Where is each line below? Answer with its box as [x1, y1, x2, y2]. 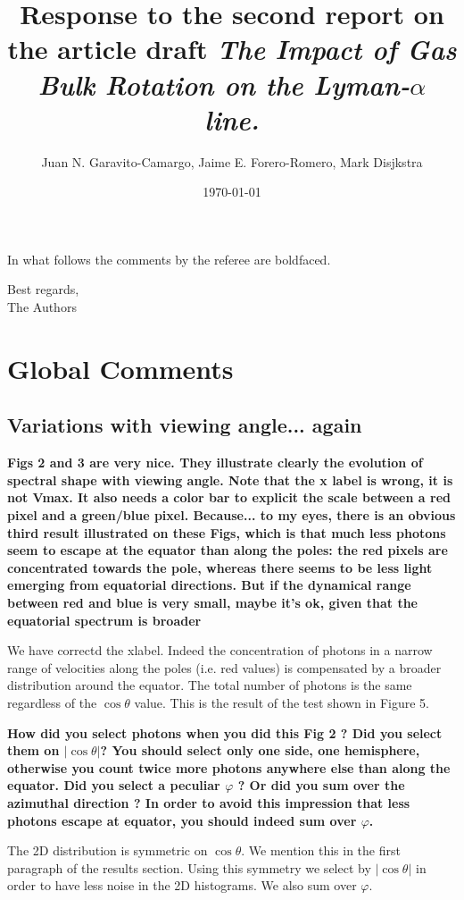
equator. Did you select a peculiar [7, 776, 220, 795]
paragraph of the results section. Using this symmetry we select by [7, 858, 371, 877]
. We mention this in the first [241, 841, 401, 860]
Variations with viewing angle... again [7, 411, 362, 439]
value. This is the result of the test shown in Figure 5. [134, 693, 429, 711]
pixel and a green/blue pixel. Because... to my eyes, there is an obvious [7, 506, 456, 525]
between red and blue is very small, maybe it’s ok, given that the [7, 593, 418, 611]
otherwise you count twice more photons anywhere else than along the [7, 758, 451, 777]
